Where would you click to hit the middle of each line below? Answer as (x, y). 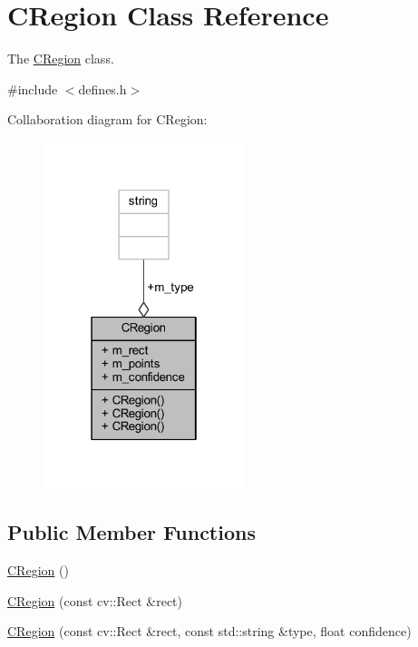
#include (33, 88)
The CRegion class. (61, 59)
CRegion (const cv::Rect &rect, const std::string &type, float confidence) (209, 631)
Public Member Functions (131, 532)
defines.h (102, 88)
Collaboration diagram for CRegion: (107, 119)
